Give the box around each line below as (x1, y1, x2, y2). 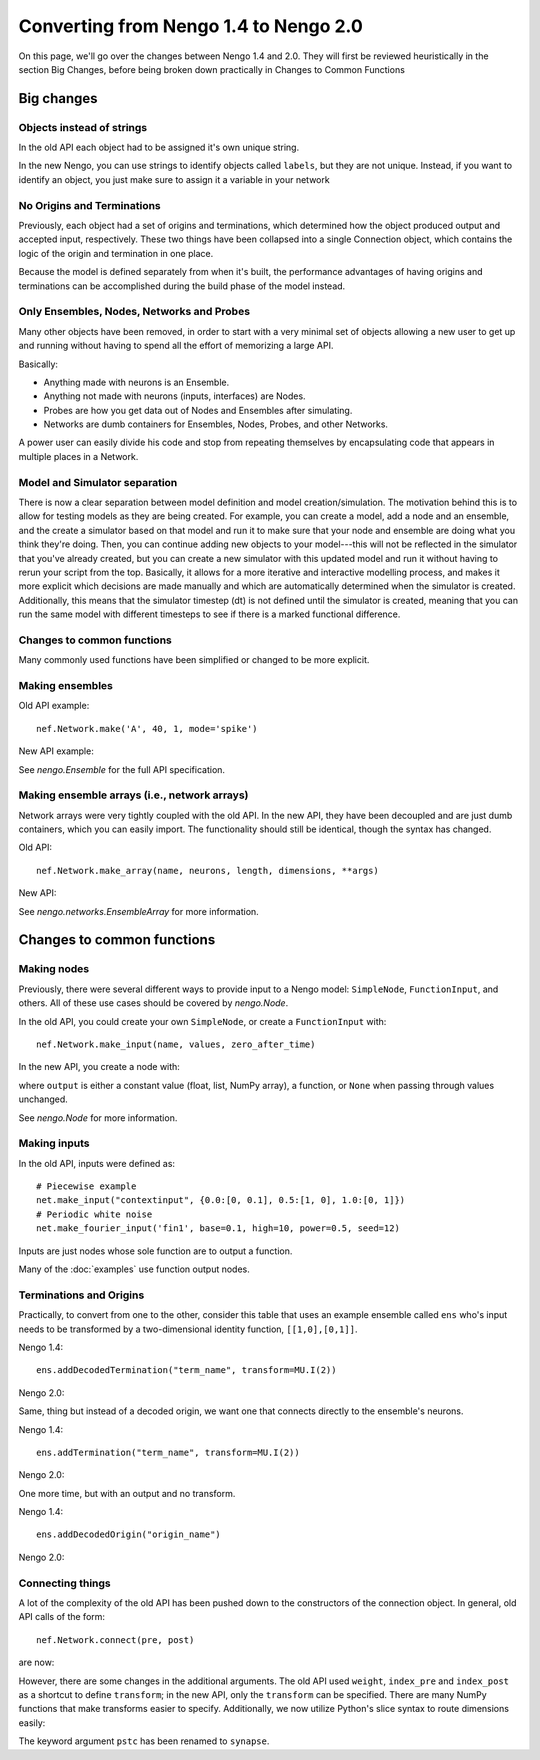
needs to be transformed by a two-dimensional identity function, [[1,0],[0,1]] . (18, 1323, 358, 1335)
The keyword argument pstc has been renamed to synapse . (18, 1735, 270, 1747)
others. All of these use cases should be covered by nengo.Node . (18, 997, 289, 1009)
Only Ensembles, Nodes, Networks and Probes (18, 305, 250, 319)
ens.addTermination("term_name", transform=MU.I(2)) (36, 1446, 300, 1458)
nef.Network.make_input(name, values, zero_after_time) (36, 1038, 316, 1050)
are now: (18, 1656, 55, 1669)
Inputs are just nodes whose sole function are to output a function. (18, 1245, 293, 1257)
